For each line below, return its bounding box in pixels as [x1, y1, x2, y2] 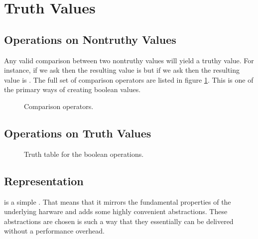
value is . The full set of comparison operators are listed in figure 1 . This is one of [4, 74, 254, 85]
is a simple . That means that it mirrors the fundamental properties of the [4, 196, 231, 207]
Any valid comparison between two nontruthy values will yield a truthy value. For [4, 55, 254, 65]
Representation [4, 173, 84, 188]
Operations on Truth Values [4, 125, 151, 140]
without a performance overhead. [4, 226, 105, 236]
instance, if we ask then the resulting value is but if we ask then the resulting [4, 65, 240, 75]
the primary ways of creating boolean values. [4, 84, 141, 95]
